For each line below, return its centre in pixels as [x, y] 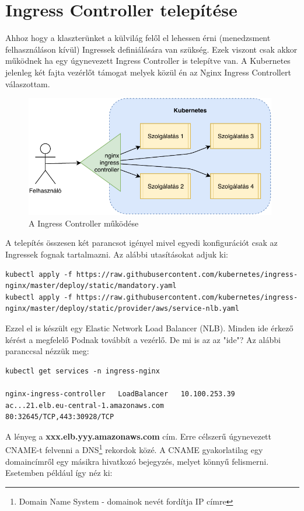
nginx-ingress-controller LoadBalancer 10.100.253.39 [120, 394]
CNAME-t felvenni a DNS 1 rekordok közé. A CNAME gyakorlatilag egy [134, 449]
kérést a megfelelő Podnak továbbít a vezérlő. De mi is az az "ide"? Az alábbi [143, 339]
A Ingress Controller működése [84, 223]
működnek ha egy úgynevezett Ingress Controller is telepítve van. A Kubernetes [148, 61]
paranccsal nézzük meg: [47, 351]
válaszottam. [28, 83]
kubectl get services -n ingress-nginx [83, 371]
